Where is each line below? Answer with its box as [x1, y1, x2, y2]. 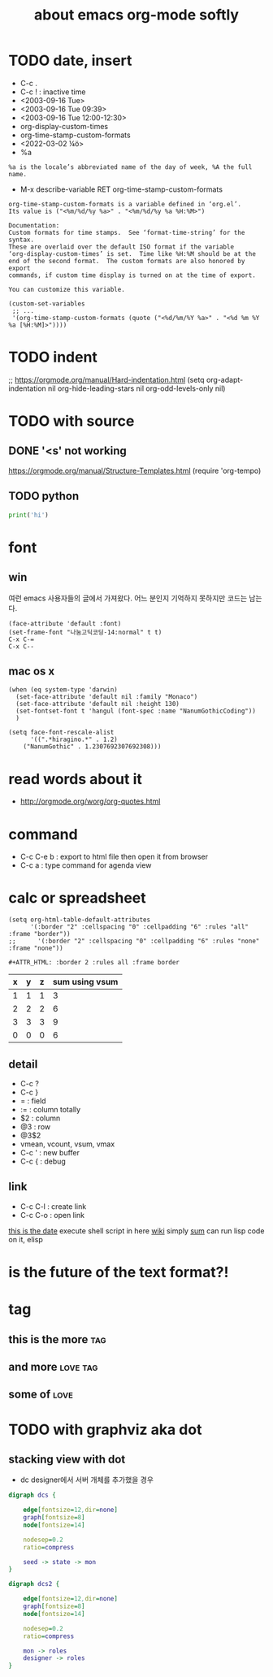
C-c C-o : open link [19, 1210, 85, 1220]
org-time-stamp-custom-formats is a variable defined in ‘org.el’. [8, 200, 242, 208]
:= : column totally [19, 1105, 81, 1114]
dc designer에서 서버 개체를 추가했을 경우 [19, 1475, 154, 1484]
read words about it [8, 769, 142, 788]
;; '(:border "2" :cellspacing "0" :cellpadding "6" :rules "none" [8, 937, 260, 946]
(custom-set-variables [8, 299, 85, 308]
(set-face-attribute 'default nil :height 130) [15, 700, 180, 708]
